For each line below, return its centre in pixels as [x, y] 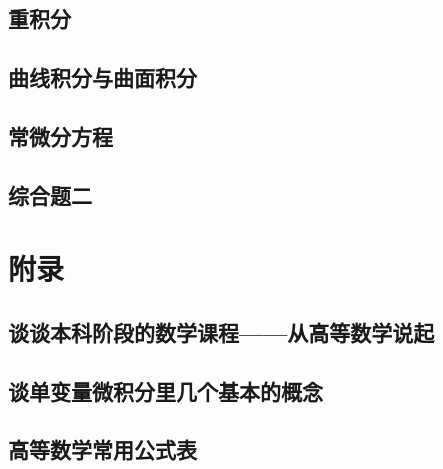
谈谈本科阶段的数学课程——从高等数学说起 [221, 331]
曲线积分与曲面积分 [102, 77]
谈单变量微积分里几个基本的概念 [165, 390]
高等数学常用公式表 [102, 449]
